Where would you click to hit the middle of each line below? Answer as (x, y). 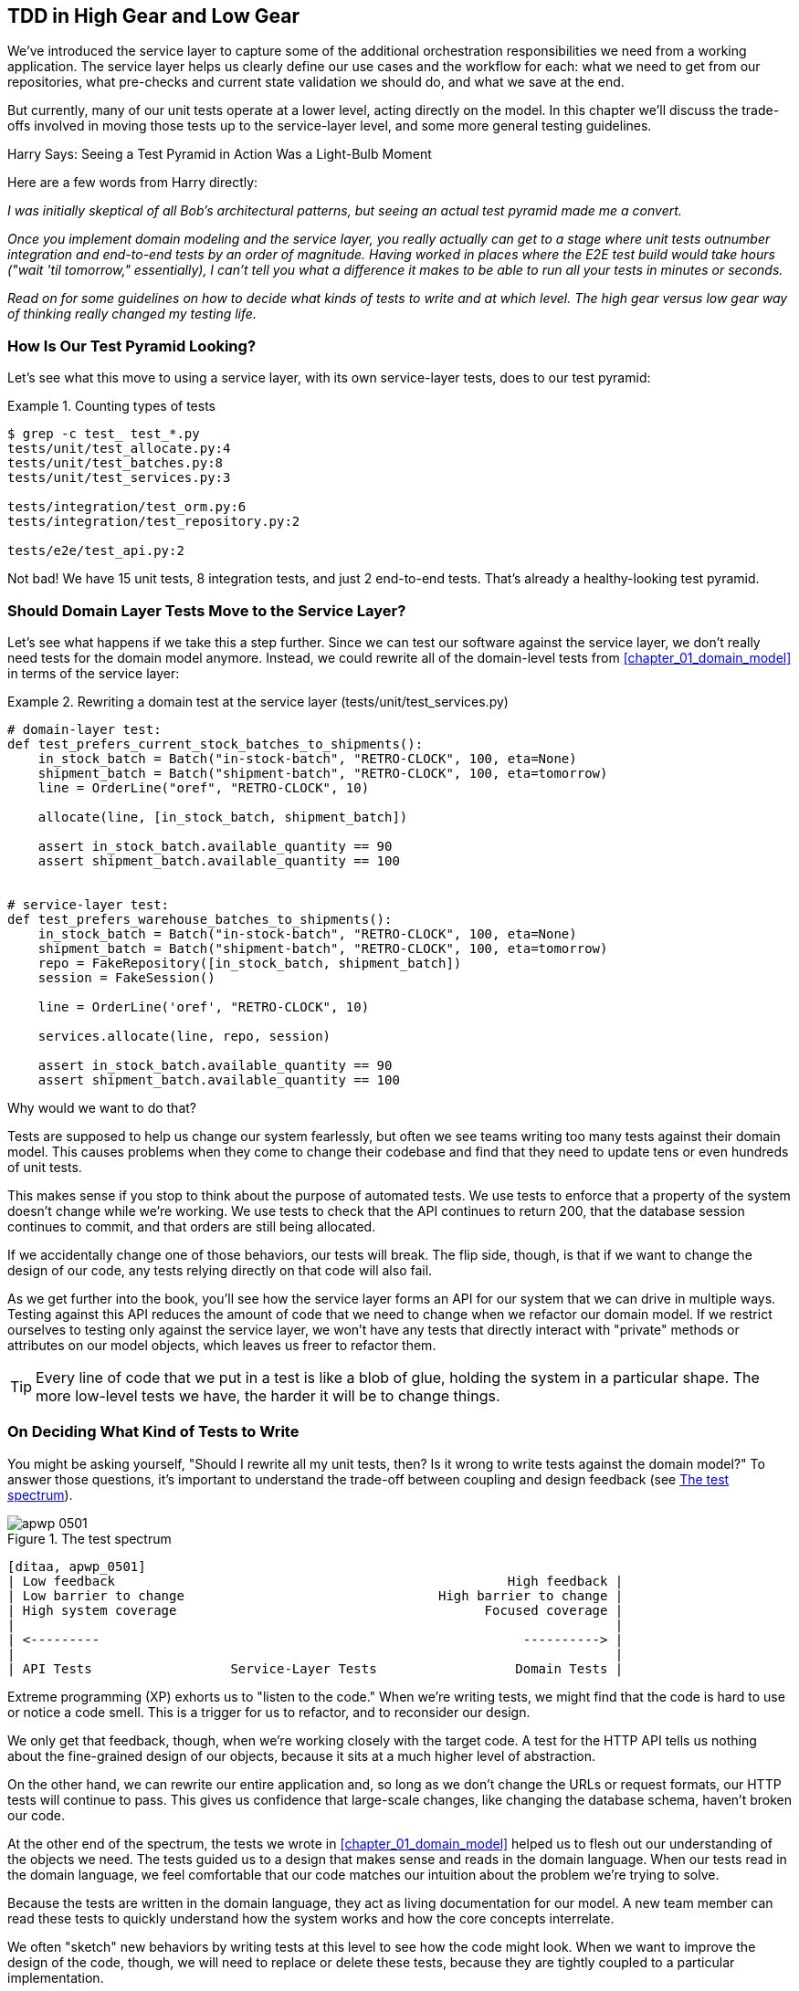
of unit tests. (45, 1167)
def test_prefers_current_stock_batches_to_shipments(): (216, 744)
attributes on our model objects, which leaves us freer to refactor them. (222, 1345)
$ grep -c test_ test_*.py (104, 434)
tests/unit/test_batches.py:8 (116, 463)
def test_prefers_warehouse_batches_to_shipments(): (200, 919)
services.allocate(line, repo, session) (184, 1036)
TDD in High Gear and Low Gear (153, 16)
